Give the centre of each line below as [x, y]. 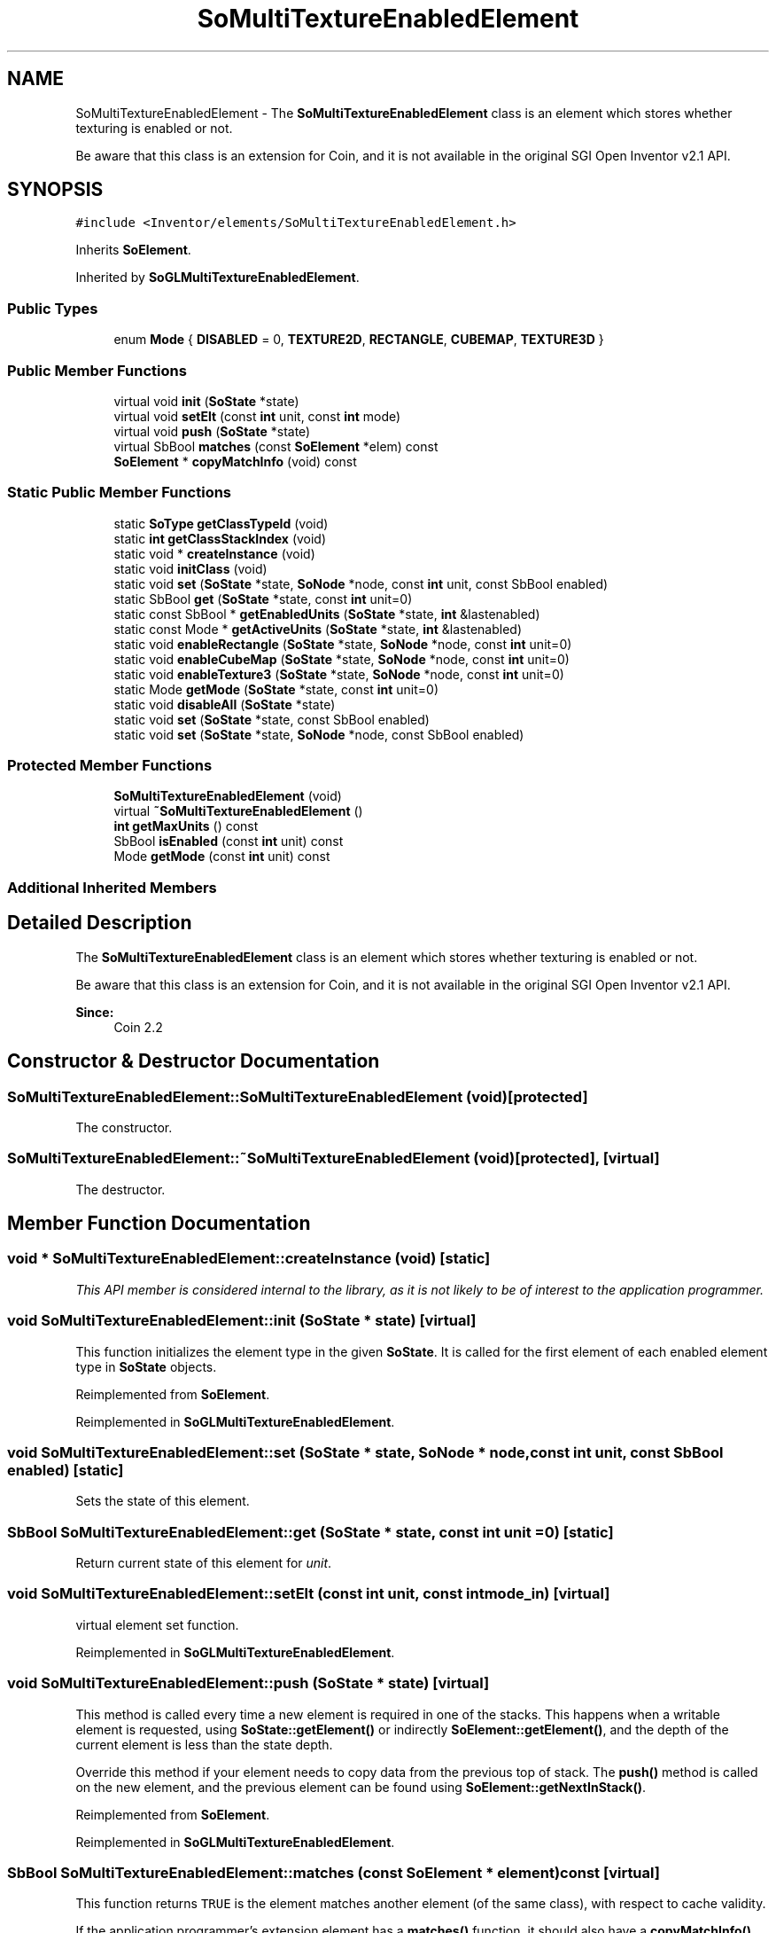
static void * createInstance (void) [214, 553]
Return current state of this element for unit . [204, 1563]
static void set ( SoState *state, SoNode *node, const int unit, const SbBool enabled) [361, 583]
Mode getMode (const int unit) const [222, 857]
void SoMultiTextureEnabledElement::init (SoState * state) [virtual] [242, 1321]
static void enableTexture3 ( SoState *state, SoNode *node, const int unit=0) [339, 674]
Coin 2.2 [138, 1027]
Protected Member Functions [110, 766]
